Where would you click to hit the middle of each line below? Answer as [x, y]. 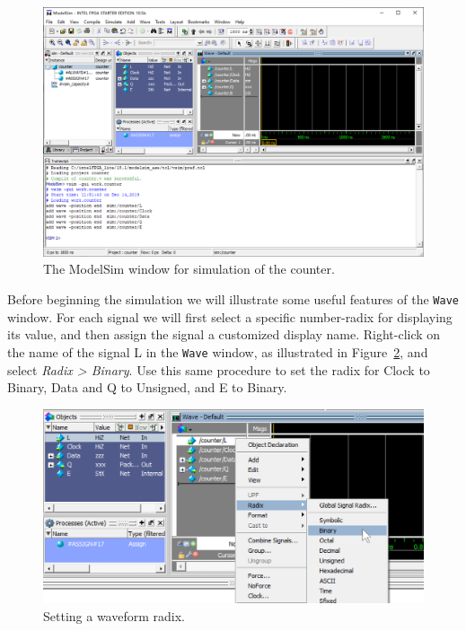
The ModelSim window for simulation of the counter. [189, 269]
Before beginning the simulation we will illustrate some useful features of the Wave [233, 299]
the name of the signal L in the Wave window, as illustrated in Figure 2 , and [218, 351]
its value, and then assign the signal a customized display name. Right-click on [224, 334]
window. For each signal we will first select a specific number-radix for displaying [230, 316]
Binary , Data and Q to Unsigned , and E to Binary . [147, 387]
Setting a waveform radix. [114, 615]
